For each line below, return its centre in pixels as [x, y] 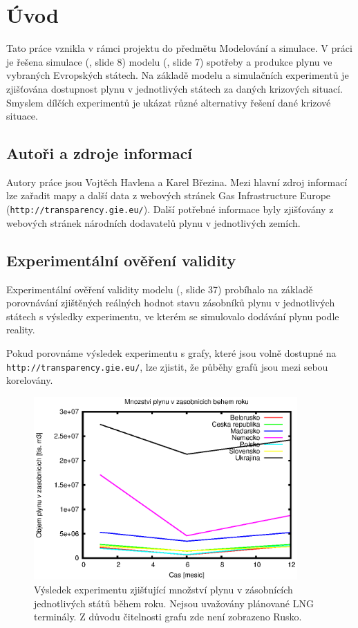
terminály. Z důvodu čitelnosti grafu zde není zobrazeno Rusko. [168, 617]
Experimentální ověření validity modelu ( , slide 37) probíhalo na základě [160, 289]
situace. [22, 116]
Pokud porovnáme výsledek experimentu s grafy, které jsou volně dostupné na [171, 352]
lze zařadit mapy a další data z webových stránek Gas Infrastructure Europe [169, 195]
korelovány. [30, 380]
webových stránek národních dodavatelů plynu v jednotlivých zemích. [153, 222]
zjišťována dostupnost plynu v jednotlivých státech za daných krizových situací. [175, 88]
